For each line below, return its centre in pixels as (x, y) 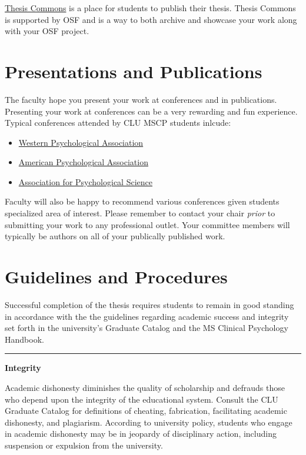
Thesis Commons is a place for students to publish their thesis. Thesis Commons (150, 8)
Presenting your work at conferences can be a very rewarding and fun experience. (151, 111)
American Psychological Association (83, 162)
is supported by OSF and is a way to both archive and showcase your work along (151, 19)
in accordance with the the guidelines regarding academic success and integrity (147, 316)
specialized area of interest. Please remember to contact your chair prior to (140, 213)
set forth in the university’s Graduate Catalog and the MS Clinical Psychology (147, 328)
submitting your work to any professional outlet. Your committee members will (147, 224)
